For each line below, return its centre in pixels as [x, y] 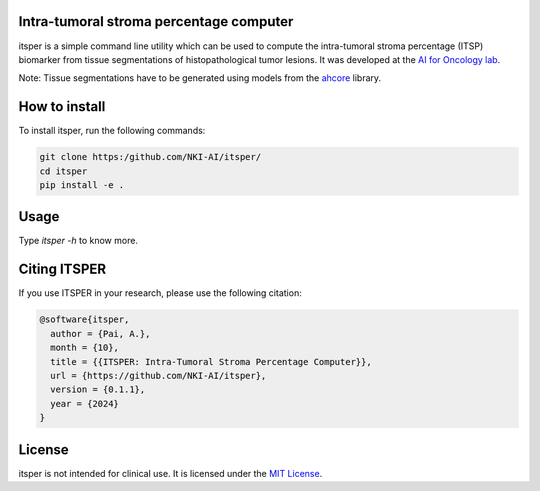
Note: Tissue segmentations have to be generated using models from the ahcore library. [200, 78]
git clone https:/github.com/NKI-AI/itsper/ [150, 157]
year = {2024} [85, 403]
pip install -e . [82, 184]
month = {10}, [85, 348]
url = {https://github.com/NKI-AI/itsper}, [158, 375]
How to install [62, 106]
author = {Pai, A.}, [100, 333]
